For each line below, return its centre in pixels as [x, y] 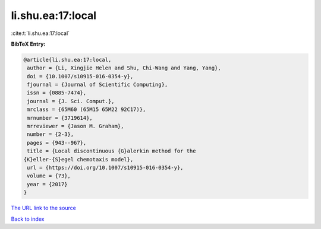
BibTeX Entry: [28, 44]
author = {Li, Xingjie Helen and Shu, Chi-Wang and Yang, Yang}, [124, 68]
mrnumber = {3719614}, [60, 118]
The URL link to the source [44, 208]
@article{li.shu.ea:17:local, [67, 60]
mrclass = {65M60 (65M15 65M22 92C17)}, [86, 109]
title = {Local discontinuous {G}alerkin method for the [111, 151]
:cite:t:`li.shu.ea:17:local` [40, 33]
